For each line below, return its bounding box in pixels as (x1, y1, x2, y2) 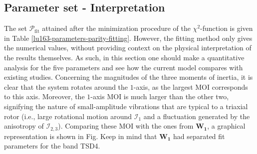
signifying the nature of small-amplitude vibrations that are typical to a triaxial (4, 101, 248, 111)
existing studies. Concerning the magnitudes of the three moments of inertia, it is (4, 72, 253, 82)
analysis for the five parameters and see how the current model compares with (4, 62, 243, 72)
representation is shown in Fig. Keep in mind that (4, 131, 157, 141)
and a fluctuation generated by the (143, 111, 250, 121)
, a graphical (207, 121, 246, 131)
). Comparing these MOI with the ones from (58, 121, 194, 131)
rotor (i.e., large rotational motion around (4, 111, 132, 121)
